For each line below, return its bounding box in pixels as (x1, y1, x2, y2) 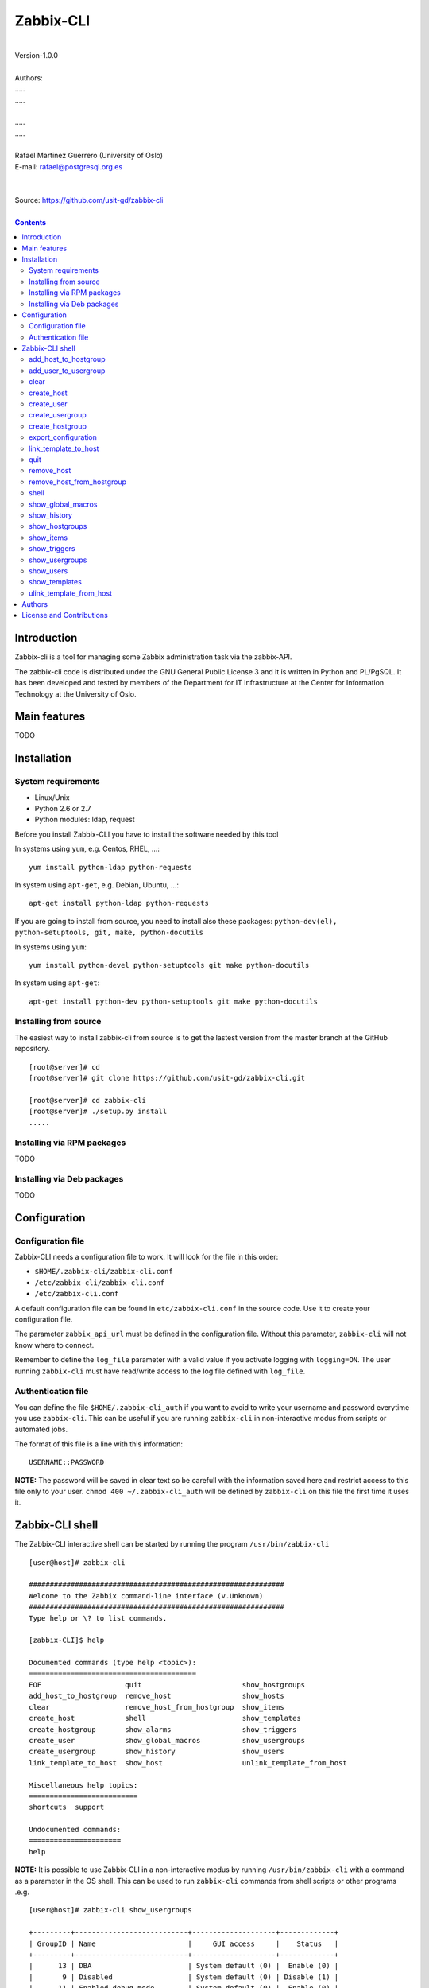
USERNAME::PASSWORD (29, 1458, 105, 1467)
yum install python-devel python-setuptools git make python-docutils (29, 961, 310, 969)
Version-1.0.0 (14, 50, 59, 60)
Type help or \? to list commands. (29, 1613, 168, 1622)
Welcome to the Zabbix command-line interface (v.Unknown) (29, 1591, 264, 1600)
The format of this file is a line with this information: (14, 1439, 183, 1449)
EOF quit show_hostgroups (29, 1680, 306, 1689)
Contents (14, 217, 47, 227)
